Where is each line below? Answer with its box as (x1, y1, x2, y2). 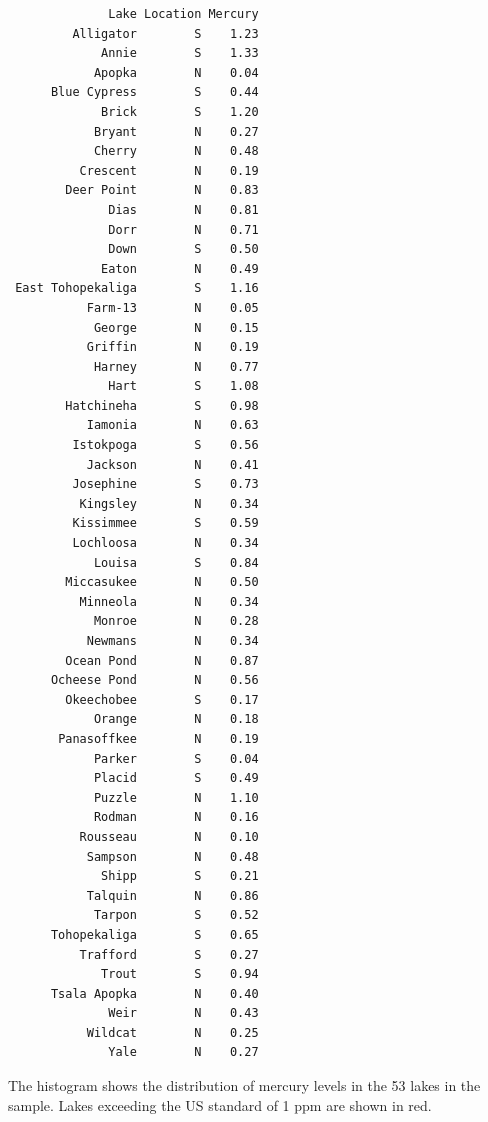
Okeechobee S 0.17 (65, 692, 259, 707)
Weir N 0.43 (108, 1006, 259, 1021)
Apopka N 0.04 (93, 65, 259, 80)
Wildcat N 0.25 (86, 1025, 259, 1040)
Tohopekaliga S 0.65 (50, 927, 259, 942)
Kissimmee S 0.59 (72, 516, 259, 531)
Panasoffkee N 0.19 (58, 731, 259, 746)
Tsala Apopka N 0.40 (50, 986, 259, 1001)
